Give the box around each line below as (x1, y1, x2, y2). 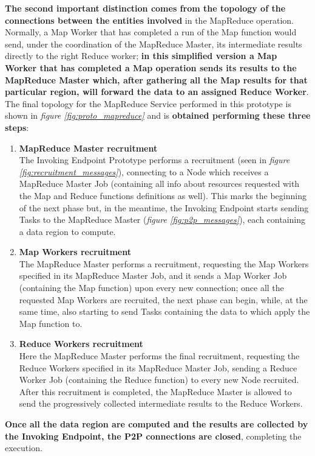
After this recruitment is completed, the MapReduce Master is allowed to (19, 385, 292, 398)
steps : (5, 121, 29, 133)
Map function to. (19, 317, 83, 329)
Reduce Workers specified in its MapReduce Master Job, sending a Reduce (19, 361, 297, 374)
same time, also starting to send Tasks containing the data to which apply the (19, 305, 310, 318)
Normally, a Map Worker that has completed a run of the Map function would (5, 26, 297, 38)
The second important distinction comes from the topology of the (5, 2, 286, 14)
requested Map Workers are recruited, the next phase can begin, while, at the (19, 293, 308, 306)
